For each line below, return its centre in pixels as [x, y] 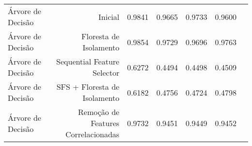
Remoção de [99, 112]
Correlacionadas [92, 134]
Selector [106, 73]
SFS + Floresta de [88, 87]
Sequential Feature [88, 61]
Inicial [109, 16]
